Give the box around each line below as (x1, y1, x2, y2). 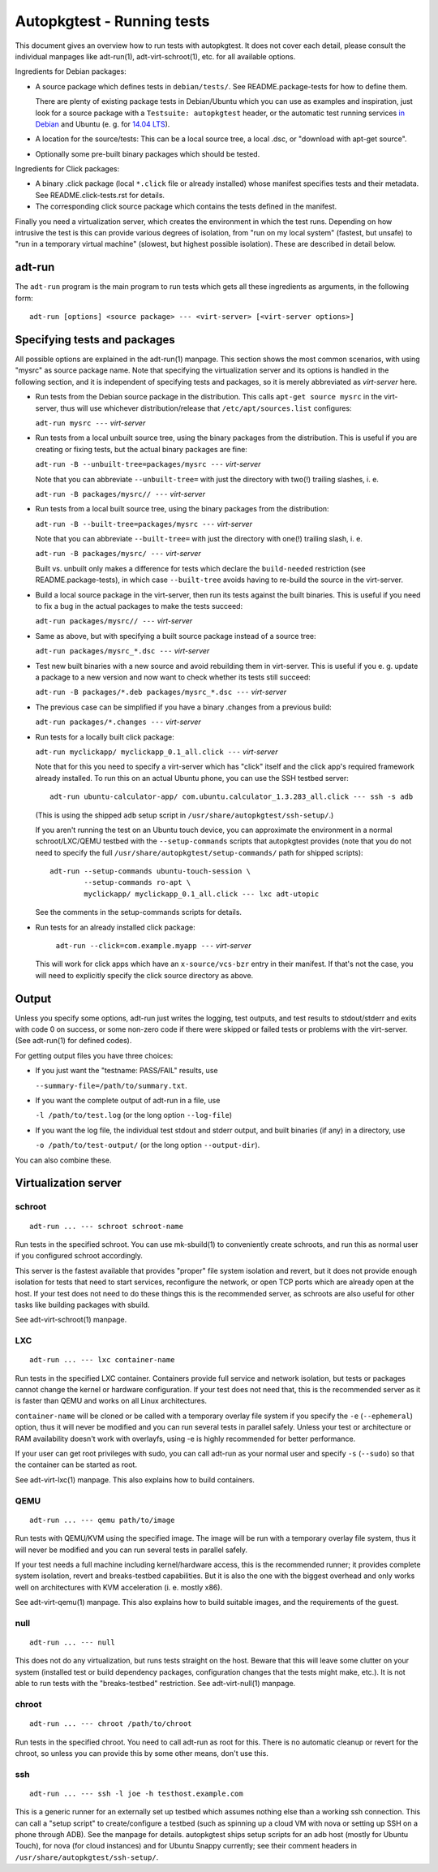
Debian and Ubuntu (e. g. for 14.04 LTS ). (35, 119, 170, 129)
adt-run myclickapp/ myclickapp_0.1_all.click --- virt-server (35, 747, 278, 757)
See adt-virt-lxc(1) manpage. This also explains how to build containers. (15, 1474, 255, 1485)
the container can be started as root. (15, 1460, 138, 1469)
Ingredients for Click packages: (15, 164, 120, 174)
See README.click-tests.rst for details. (35, 190, 165, 200)
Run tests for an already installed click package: (35, 922, 195, 932)
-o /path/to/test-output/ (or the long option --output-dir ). (35, 1141, 260, 1150)
